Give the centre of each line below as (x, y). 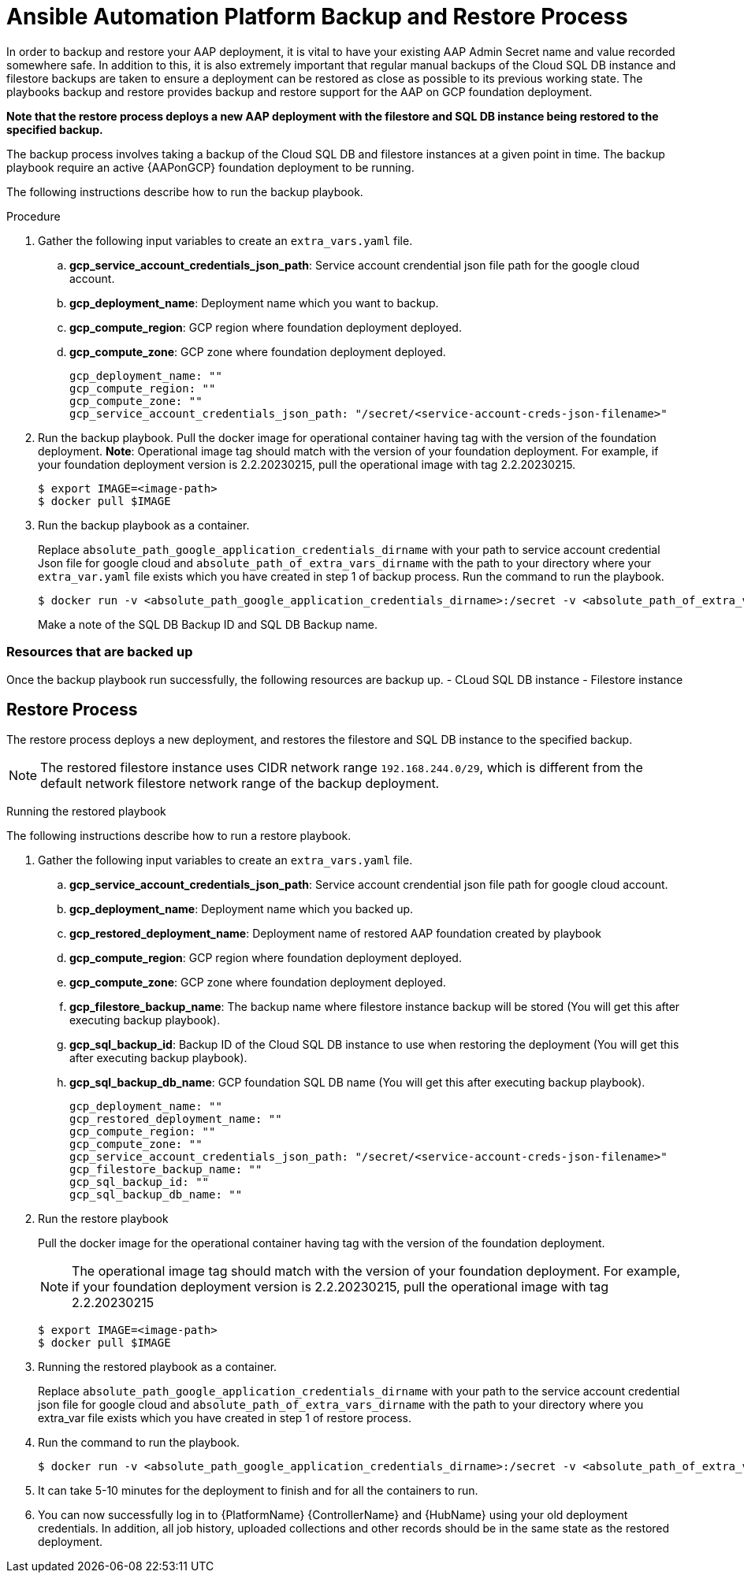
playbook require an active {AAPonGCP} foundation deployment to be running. (210, 167)
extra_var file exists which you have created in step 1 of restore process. (225, 1418)
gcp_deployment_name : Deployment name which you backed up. (242, 909)
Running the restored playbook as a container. (158, 1367)
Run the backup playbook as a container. (144, 525)
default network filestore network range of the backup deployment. (240, 784)
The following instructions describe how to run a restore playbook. (179, 836)
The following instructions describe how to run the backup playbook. (185, 191)
